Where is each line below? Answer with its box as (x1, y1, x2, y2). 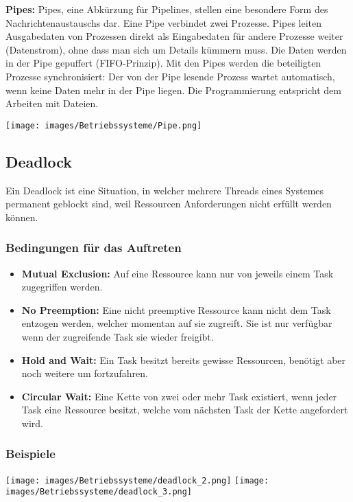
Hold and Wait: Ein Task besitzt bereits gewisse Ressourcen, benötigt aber (21, 352, 346, 367)
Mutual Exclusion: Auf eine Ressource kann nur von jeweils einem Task (21, 266, 334, 280)
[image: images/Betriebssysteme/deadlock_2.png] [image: (5, 475, 269, 486)
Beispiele (5, 445, 56, 462)
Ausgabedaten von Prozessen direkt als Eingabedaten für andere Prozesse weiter (5, 29, 343, 43)
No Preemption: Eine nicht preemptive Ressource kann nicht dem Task (21, 302, 331, 317)
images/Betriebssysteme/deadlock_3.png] (5, 487, 193, 497)
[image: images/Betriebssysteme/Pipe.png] (5, 120, 202, 130)
